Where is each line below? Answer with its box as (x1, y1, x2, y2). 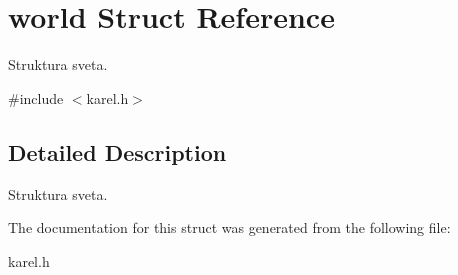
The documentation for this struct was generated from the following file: (8, 217, 451, 238)
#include (8, 87, 64, 108)
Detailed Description (8, 136, 227, 167)
